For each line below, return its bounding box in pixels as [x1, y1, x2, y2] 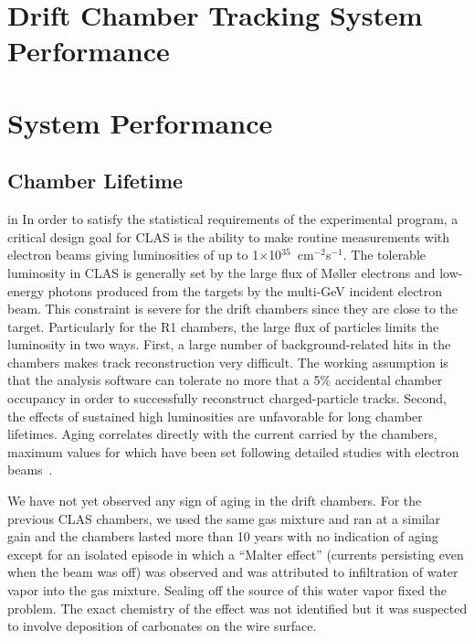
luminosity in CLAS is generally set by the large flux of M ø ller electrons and [7, 262, 436, 282]
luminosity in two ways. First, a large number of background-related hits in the [7, 335, 451, 354]
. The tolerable [342, 245, 427, 264]
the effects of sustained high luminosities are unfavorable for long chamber [7, 406, 423, 425]
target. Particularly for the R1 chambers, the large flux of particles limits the [7, 316, 439, 336]
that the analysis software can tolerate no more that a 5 [7, 370, 321, 390]
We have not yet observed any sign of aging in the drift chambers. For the [7, 491, 422, 510]
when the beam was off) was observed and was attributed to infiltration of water [7, 562, 458, 582]
